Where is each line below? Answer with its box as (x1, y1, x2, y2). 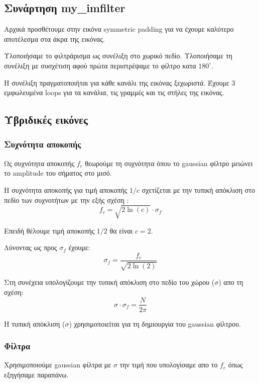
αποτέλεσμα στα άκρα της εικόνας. (4, 33, 105, 44)
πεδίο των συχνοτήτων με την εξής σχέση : (4, 194, 129, 205)
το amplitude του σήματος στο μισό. (4, 168, 112, 178)
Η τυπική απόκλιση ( (4, 318, 65, 329)
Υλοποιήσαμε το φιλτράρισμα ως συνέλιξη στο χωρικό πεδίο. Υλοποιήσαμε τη (4, 50, 232, 61)
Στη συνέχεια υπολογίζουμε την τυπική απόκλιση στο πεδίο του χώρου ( (4, 277, 215, 287)
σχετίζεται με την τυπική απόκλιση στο (142, 184, 255, 195)
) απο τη (218, 277, 243, 287)
